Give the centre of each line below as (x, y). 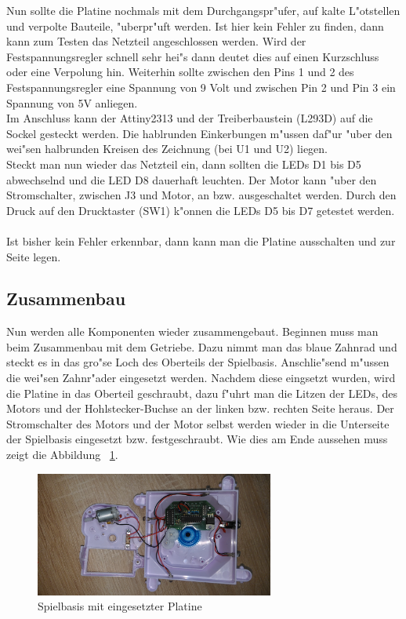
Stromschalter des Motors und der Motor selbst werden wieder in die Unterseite (198, 423)
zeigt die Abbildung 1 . (62, 455)
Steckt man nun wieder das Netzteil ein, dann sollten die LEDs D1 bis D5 (184, 164)
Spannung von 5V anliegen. (72, 102)
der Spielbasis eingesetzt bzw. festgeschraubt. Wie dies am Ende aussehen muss (197, 439)
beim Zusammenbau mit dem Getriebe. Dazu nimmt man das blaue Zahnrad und (202, 346)
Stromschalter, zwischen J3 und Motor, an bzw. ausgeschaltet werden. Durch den (201, 195)
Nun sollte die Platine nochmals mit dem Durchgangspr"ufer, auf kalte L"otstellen (203, 10)
